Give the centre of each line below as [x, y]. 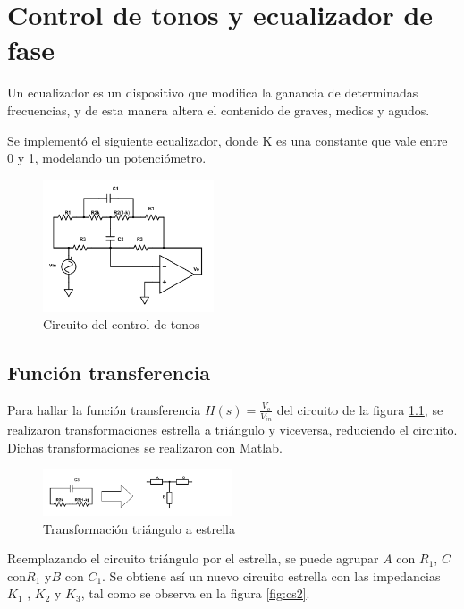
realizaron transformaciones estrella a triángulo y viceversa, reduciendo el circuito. [232, 430]
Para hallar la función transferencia [104, 409]
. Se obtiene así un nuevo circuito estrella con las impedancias [271, 575]
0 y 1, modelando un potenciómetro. [107, 158]
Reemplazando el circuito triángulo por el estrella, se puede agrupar [193, 558]
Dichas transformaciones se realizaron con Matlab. [145, 447]
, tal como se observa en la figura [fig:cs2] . [195, 593]
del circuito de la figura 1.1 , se [360, 409]
